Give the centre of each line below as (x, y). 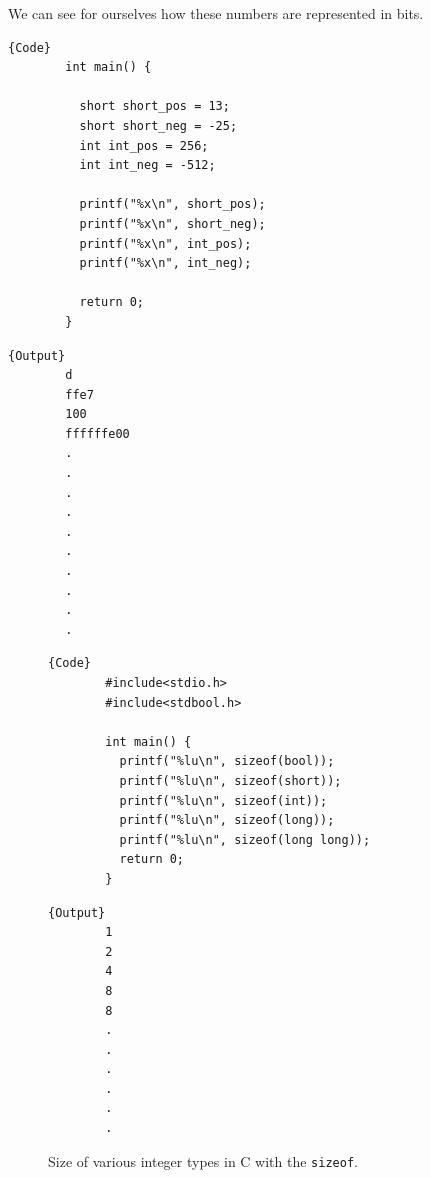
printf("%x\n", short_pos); (172, 204)
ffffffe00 (97, 433)
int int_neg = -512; (147, 165)
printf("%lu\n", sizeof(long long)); (245, 839)
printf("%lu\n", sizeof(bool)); (227, 761)
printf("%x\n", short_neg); (172, 223)
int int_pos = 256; (144, 145)
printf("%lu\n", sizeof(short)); (230, 780)
